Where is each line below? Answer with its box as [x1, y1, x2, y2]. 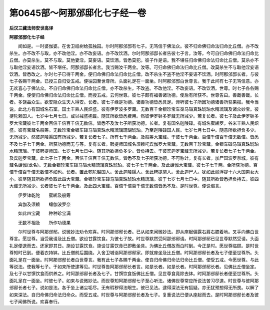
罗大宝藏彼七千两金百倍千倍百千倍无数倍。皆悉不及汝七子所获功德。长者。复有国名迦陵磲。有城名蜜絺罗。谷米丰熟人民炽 [9, 120, 259, 126]
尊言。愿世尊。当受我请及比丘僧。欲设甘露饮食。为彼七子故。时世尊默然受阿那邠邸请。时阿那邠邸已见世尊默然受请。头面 [9, 236, 259, 242]
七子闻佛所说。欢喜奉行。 [9, 299, 62, 305]
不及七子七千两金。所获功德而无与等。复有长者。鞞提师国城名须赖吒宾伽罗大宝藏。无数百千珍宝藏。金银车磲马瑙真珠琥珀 [9, 141, 259, 147]
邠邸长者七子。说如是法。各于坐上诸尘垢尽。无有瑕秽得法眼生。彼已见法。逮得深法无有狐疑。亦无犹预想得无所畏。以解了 [9, 285, 259, 291]
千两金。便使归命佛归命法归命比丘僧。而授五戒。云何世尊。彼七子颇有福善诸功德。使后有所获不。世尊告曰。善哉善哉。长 [9, 92, 259, 98]
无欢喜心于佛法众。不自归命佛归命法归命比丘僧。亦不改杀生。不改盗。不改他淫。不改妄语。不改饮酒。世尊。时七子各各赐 [9, 85, 259, 91]
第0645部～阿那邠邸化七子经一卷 [9, 7, 146, 18]
